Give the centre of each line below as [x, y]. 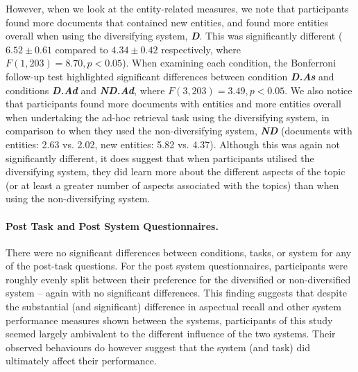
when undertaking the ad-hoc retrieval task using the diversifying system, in [168, 117]
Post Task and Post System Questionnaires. [112, 225]
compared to [82, 49]
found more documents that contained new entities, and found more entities [167, 22]
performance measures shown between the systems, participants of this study [169, 320]
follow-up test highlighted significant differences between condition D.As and [170, 76]
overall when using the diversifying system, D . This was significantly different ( [174, 36]
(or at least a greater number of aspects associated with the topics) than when [172, 185]
